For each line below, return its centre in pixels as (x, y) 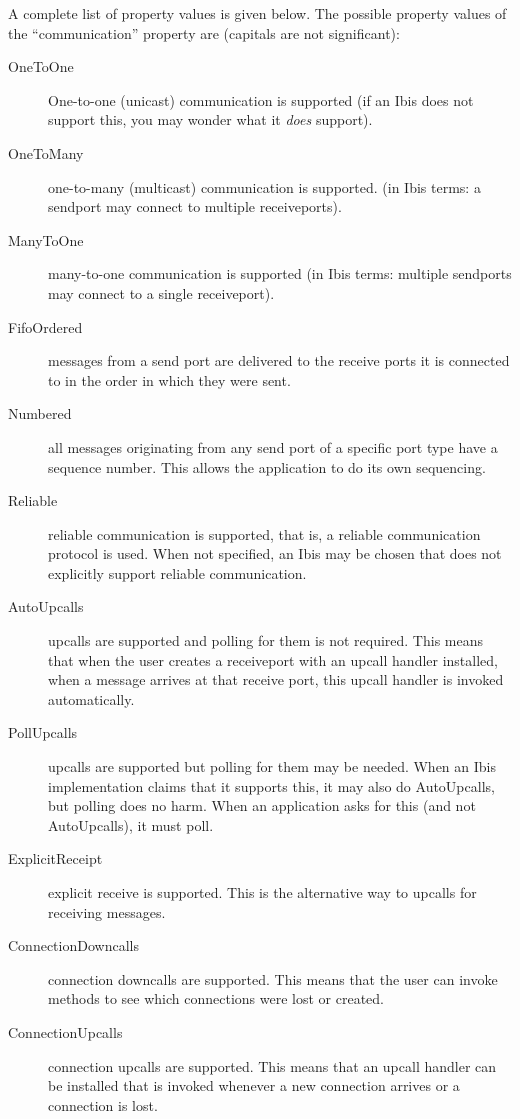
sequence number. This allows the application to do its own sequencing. (267, 466)
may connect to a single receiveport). (161, 292)
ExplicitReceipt (55, 858)
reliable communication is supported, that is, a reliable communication (264, 533)
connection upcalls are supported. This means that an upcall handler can (272, 1065)
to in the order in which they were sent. (169, 379)
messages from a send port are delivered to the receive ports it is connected (279, 360)
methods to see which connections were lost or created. (216, 998)
